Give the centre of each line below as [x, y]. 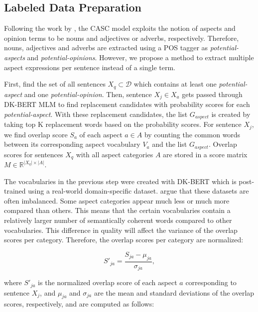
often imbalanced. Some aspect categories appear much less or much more [117, 200]
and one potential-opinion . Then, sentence [88, 94]
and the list [170, 144]
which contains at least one [175, 84]
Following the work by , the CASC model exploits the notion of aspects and [120, 28]
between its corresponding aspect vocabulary [72, 144]
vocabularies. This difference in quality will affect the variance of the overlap [121, 230]
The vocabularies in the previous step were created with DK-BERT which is [120, 181]
